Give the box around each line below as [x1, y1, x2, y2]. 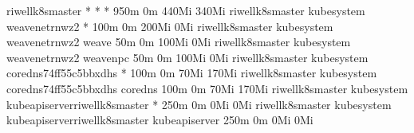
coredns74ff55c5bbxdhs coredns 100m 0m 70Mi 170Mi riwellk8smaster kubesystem [6, 80, 408, 96]
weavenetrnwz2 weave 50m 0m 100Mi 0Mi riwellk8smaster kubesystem [6, 33, 351, 50]
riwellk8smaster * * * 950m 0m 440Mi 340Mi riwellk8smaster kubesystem [6, 2, 365, 18]
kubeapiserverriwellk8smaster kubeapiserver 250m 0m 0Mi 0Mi [6, 111, 313, 128]
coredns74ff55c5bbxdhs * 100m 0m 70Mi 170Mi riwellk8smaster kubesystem [6, 65, 377, 81]
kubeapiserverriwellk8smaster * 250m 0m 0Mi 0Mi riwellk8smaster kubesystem [6, 96, 392, 112]
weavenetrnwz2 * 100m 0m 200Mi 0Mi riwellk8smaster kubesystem [6, 18, 333, 34]
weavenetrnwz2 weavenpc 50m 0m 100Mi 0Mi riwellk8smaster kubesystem [6, 49, 369, 65]
